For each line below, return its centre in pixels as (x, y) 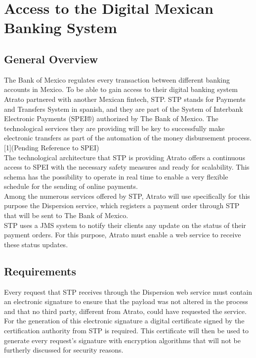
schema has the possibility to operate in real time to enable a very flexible (116, 176)
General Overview (51, 59)
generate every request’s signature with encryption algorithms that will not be (122, 340)
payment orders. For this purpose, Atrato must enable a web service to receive (123, 235)
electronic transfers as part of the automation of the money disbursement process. (128, 138)
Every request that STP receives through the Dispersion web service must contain (128, 291)
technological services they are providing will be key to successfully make (114, 128)
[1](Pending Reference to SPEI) (52, 147)
